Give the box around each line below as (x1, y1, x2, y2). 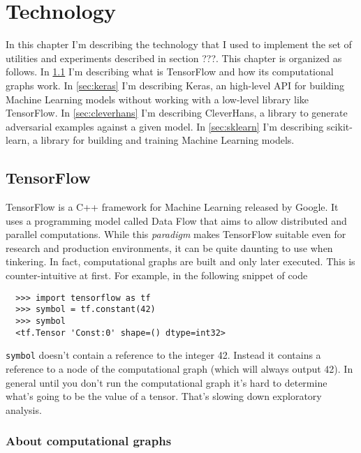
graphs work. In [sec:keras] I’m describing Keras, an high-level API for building (6, 77, 345, 92)
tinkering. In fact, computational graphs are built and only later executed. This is (6, 254, 355, 269)
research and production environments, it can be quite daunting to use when (6, 240, 333, 255)
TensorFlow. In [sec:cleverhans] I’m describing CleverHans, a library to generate (6, 105, 348, 120)
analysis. (6, 402, 42, 417)
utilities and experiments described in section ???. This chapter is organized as (6, 50, 342, 65)
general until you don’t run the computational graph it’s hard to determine (6, 375, 327, 389)
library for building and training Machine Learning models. (40, 133, 295, 147)
